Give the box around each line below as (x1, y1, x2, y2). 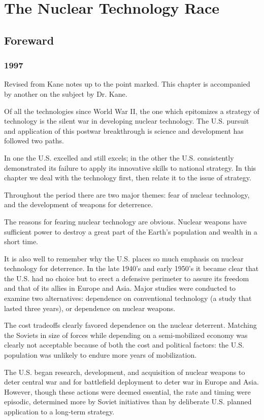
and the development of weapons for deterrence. (4, 199, 153, 210)
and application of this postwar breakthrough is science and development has (4, 125, 244, 136)
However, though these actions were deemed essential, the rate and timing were (4, 386, 251, 397)
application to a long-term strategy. (4, 406, 115, 416)
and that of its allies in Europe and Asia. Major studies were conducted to (4, 283, 236, 293)
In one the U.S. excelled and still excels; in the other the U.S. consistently (4, 152, 234, 163)
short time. (4, 236, 39, 247)
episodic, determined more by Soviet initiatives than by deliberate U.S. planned (4, 396, 252, 407)
